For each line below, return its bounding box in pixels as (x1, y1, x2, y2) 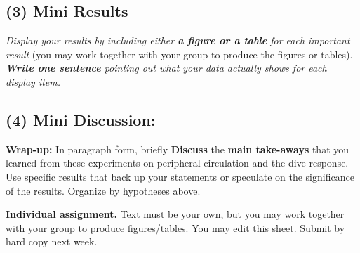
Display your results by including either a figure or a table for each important (6, 33, 350, 48)
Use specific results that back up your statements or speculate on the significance (6, 169, 354, 183)
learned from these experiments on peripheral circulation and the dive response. (6, 155, 349, 170)
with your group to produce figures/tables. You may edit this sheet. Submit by (6, 220, 345, 235)
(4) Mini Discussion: (6, 108, 156, 130)
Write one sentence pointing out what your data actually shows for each (6, 60, 327, 75)
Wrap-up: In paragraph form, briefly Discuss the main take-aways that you (6, 141, 349, 156)
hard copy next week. (6, 234, 98, 249)
